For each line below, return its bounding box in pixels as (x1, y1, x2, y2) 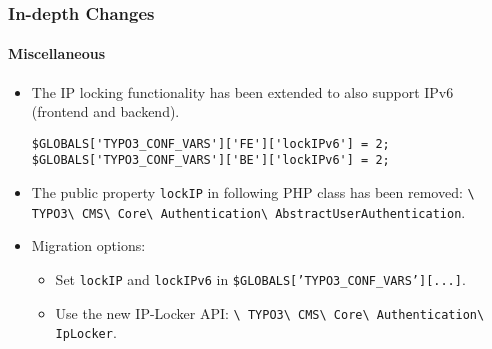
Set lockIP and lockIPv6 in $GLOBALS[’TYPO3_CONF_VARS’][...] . (55, 269, 466, 290)
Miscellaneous (8, 43, 106, 64)
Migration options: (31, 235, 146, 256)
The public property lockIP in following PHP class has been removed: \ (31, 182, 475, 203)
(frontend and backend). (31, 101, 180, 122)
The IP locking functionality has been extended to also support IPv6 (31, 81, 454, 102)
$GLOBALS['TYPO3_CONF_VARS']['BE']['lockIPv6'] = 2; (31, 153, 390, 168)
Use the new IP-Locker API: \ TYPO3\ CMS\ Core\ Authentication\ (55, 302, 485, 323)
